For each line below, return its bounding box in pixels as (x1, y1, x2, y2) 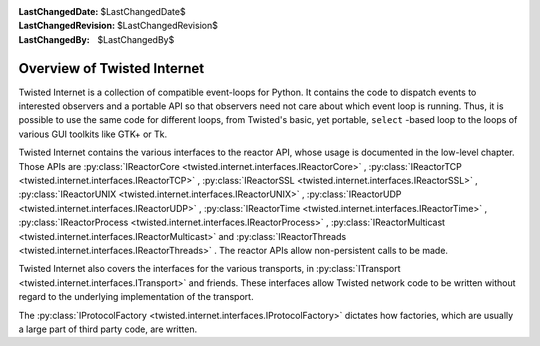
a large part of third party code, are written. (18, 323, 198, 335)
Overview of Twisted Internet (18, 60, 205, 77)
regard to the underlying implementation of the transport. (18, 291, 254, 303)
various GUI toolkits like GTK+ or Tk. (18, 128, 168, 140)
